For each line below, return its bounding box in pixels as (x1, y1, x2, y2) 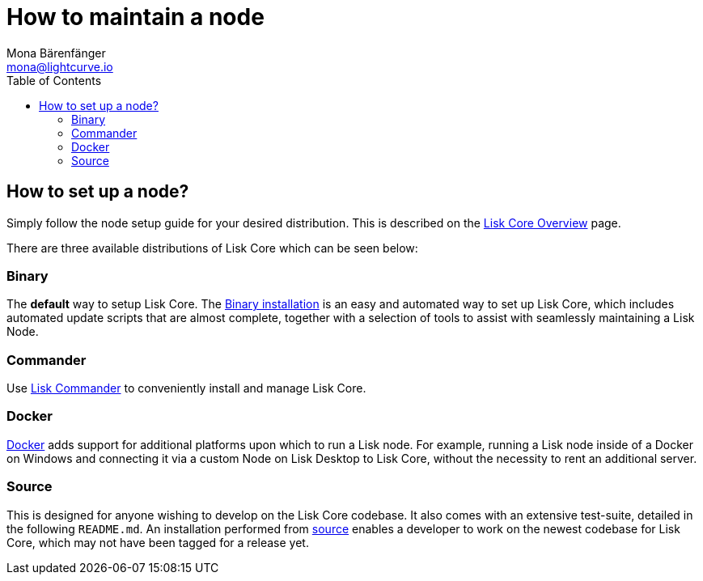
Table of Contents (6, 73, 102, 87)
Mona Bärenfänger (6, 45, 106, 60)
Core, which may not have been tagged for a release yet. (6, 535, 309, 549)
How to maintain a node (6, 3, 265, 31)
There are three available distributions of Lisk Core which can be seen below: (6, 240, 418, 255)
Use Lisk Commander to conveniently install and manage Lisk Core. (6, 381, 366, 396)
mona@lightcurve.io (6, 59, 113, 74)
